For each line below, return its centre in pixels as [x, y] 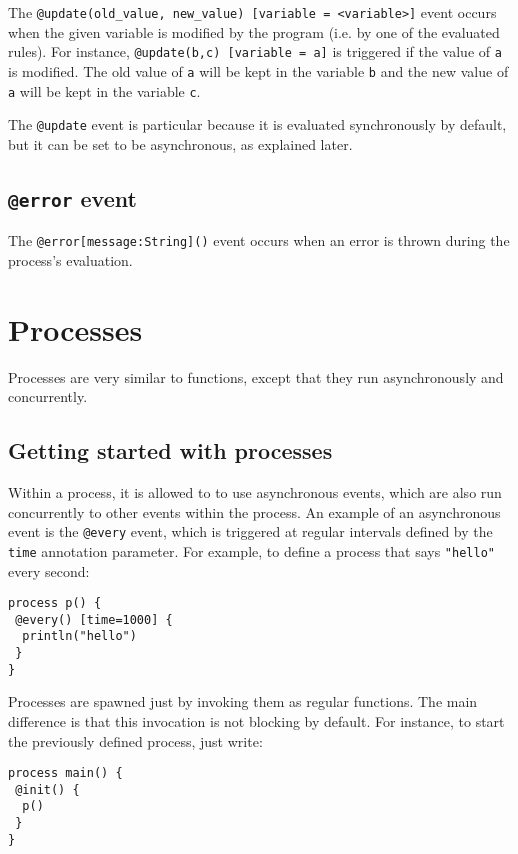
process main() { [65, 773]
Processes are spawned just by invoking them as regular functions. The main [243, 701]
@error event [72, 197]
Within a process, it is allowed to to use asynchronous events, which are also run [255, 492]
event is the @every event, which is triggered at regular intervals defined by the [250, 531]
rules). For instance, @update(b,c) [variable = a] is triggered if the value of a [255, 51]
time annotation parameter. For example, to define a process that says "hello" [251, 550]
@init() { [47, 789]
